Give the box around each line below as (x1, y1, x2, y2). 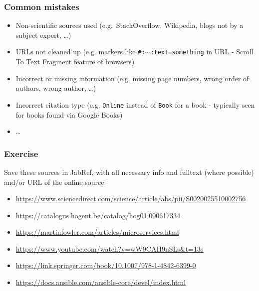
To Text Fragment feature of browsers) (15, 56, 135, 67)
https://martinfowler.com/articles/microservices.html (15, 227, 179, 237)
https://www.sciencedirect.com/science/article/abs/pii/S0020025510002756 (15, 193, 246, 204)
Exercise (4, 147, 38, 159)
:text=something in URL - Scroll (150, 46, 254, 57)
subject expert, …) (15, 29, 71, 40)
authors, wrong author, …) (15, 83, 96, 93)
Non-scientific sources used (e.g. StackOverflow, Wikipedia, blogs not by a (15, 20, 244, 30)
